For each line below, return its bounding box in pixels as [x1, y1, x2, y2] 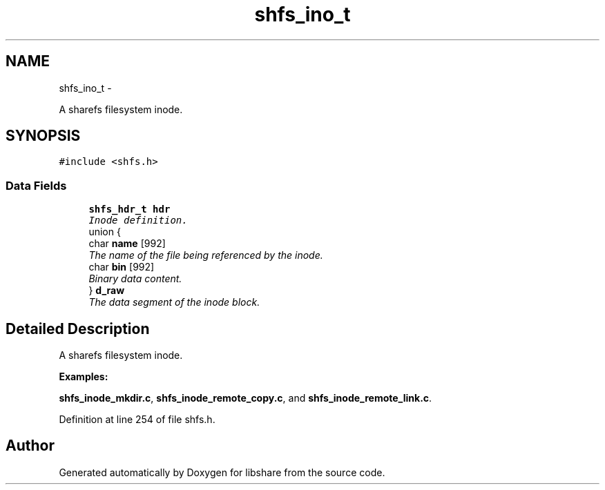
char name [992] [88, 237, 166, 250]
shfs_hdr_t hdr [88, 204, 171, 215]
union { [88, 226, 121, 238]
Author [6, 437, 55, 455]
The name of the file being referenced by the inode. [88, 249, 323, 262]
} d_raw [88, 284, 125, 297]
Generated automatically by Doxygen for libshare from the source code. [59, 466, 385, 478]
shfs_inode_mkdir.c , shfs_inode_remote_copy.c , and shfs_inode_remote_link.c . [59, 392, 432, 404]
